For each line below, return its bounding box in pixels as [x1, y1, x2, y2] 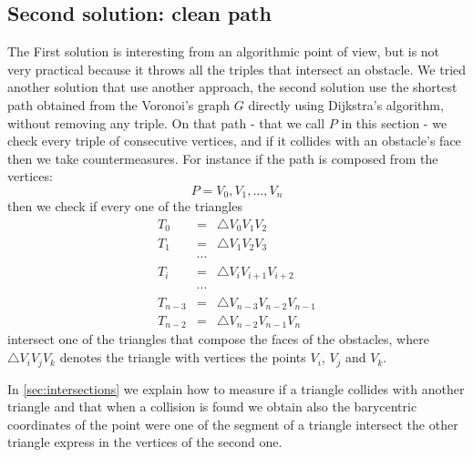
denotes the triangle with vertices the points [59, 348, 306, 367]
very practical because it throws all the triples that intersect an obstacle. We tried [7, 59, 467, 78]
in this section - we [341, 113, 447, 132]
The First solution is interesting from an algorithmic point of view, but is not [7, 42, 440, 61]
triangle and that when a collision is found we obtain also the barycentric [7, 397, 417, 416]
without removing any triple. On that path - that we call [7, 113, 325, 132]
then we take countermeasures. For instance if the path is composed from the [7, 148, 438, 168]
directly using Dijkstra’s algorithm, [248, 95, 444, 114]
